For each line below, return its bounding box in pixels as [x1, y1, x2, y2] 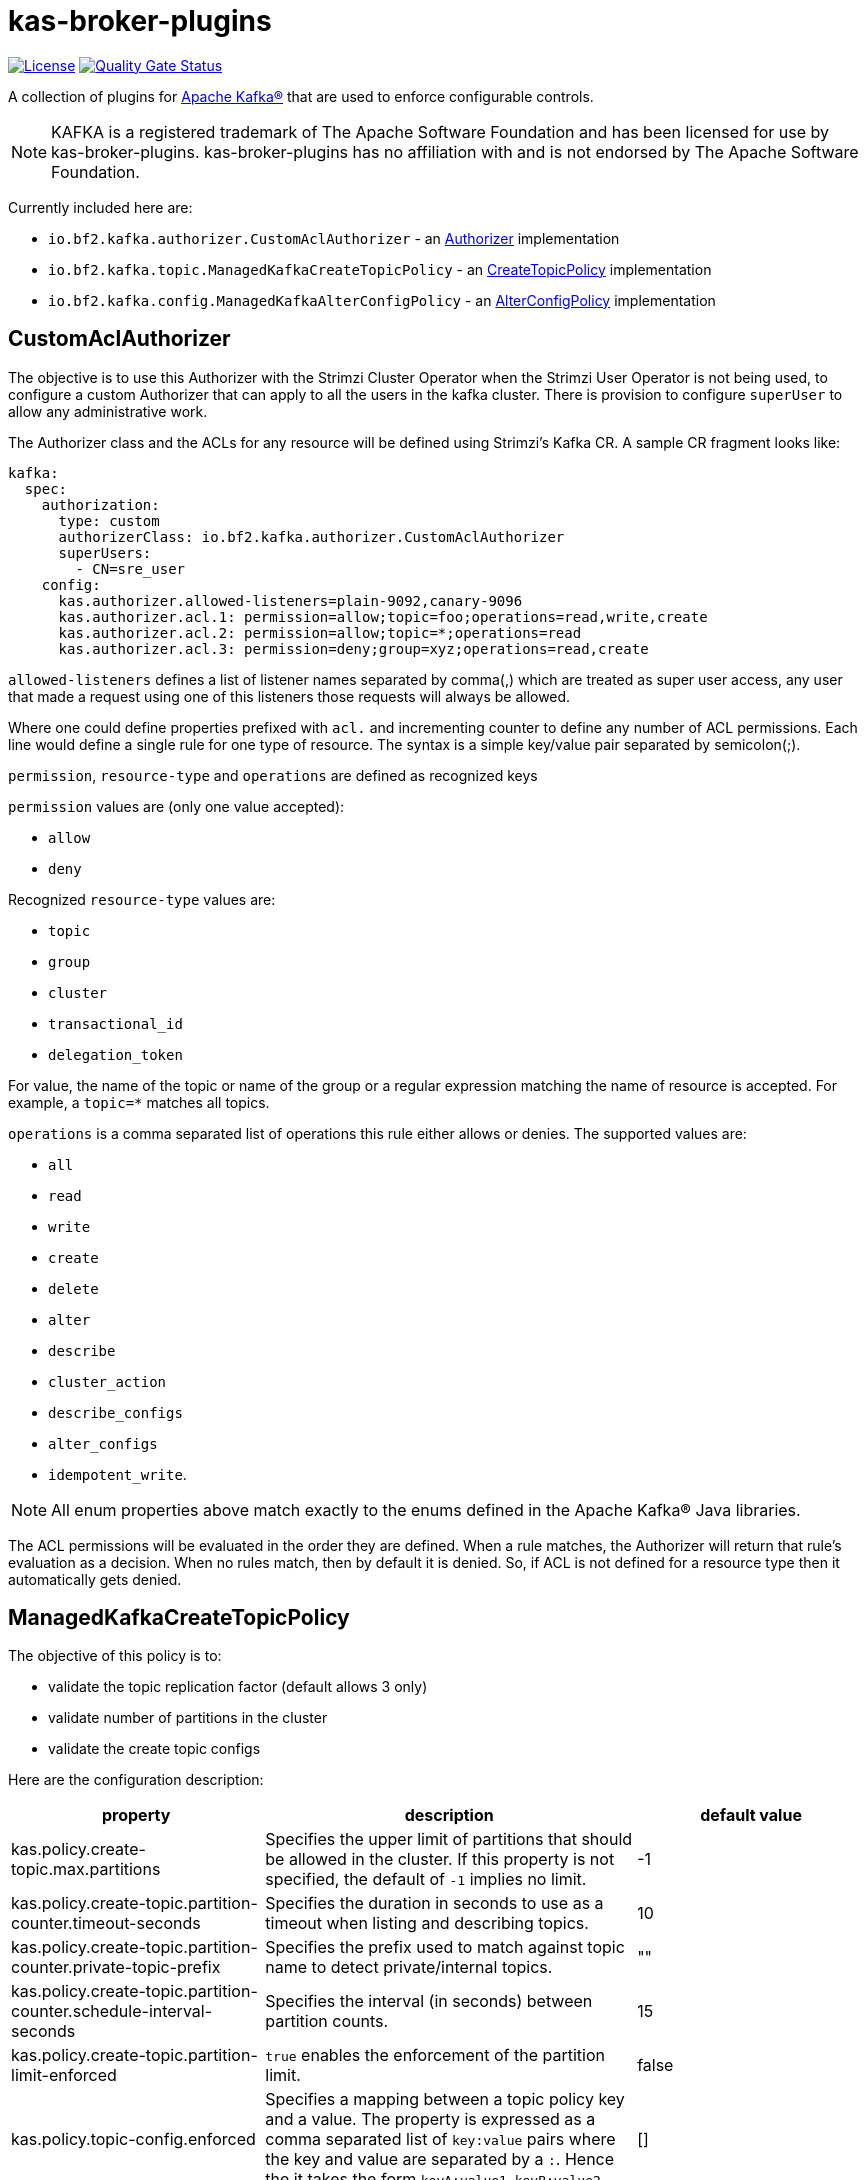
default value [700, 1805, 802, 1826]
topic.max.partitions [11, 1859, 161, 1880]
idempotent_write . [48, 1465, 187, 1483]
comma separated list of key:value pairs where [265, 2129, 616, 2150]
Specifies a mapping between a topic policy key [265, 2089, 625, 2110]
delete [48, 1280, 99, 1297]
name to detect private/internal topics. [265, 1957, 553, 1978]
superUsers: [58, 544, 152, 561]
